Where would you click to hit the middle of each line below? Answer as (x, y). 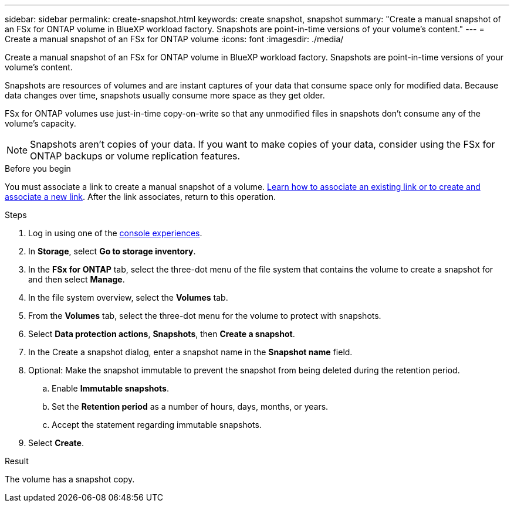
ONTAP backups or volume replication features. (135, 156)
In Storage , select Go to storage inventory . (112, 251)
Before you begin (38, 169)
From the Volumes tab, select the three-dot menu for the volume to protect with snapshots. (205, 316)
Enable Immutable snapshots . (110, 388)
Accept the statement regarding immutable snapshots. (157, 425)
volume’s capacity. (40, 123)
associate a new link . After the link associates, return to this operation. (141, 197)
